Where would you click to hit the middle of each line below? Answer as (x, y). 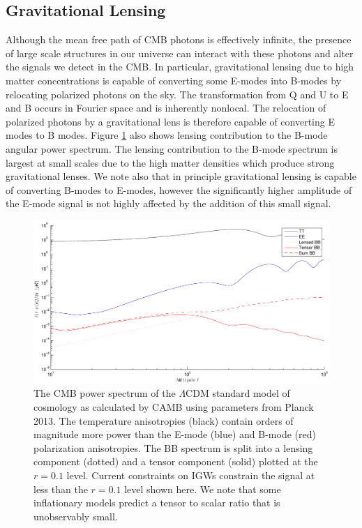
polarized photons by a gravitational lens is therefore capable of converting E (170, 121)
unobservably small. (76, 516)
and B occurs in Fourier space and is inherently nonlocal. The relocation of (166, 108)
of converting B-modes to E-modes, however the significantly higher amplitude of (179, 189)
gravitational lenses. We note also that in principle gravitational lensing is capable (181, 176)
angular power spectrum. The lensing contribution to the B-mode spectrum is (172, 148)
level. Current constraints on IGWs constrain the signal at (191, 475)
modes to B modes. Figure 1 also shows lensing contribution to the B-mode (167, 135)
